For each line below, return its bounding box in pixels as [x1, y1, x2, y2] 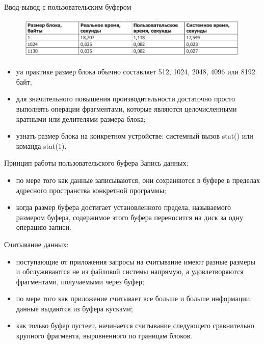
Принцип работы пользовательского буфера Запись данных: [4, 157, 189, 168]
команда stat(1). [16, 140, 67, 151]
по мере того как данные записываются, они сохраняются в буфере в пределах [16, 174, 260, 185]
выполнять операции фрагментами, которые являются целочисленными [16, 103, 237, 114]
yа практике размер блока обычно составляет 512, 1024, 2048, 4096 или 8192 [16, 66, 255, 77]
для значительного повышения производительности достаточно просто [16, 93, 235, 104]
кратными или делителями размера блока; [16, 113, 146, 124]
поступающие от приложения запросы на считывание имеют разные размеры [16, 256, 255, 267]
